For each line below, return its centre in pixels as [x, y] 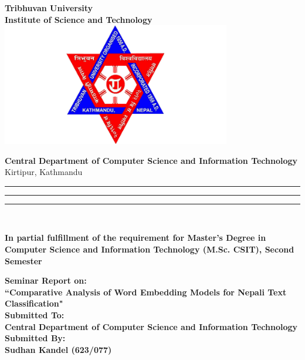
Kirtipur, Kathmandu [44, 172]
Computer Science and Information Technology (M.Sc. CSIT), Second [150, 249]
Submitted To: [35, 315]
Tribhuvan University [49, 8]
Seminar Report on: [46, 280]
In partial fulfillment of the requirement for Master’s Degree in [135, 238]
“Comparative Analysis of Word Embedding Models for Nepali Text [146, 292]
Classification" [34, 303]
